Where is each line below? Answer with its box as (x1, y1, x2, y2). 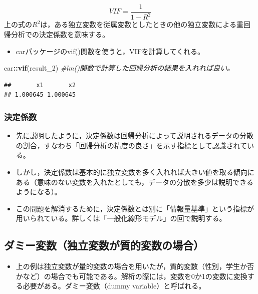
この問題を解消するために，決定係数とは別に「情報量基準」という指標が (16, 203, 254, 213)
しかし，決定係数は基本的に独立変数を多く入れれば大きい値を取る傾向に (16, 166, 254, 177)
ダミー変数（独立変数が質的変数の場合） (4, 237, 204, 253)
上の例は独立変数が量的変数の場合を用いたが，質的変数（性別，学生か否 (16, 261, 254, 271)
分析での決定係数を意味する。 (11, 29, 109, 39)
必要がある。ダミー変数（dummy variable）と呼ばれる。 (23, 280, 206, 291)
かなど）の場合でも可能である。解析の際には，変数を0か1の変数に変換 (16, 270, 247, 281)
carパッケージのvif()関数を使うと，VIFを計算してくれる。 (16, 46, 204, 56)
